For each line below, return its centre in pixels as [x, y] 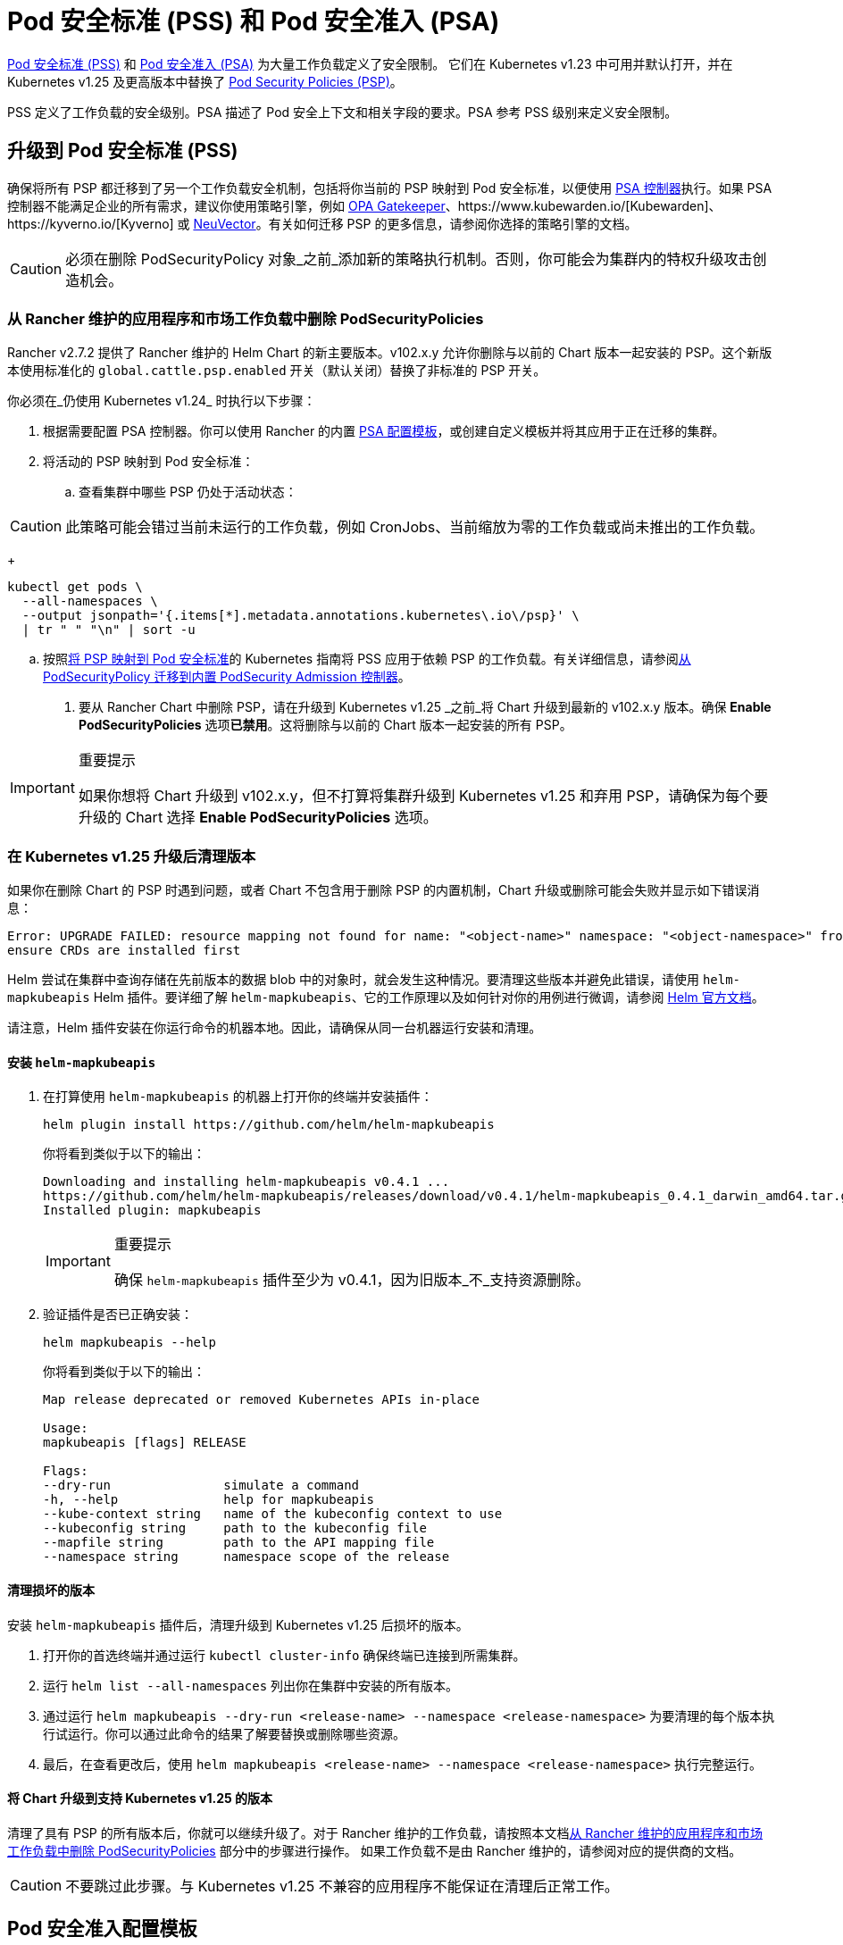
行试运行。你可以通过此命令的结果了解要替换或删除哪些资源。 [224, 1733]
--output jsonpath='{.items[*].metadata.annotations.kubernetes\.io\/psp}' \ [300, 616]
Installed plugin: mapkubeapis [152, 1210]
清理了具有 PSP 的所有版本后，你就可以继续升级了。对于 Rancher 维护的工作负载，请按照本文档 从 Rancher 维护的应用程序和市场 [385, 1832]
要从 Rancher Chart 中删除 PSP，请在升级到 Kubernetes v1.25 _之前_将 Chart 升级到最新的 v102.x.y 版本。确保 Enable [425, 707]
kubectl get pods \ [75, 587]
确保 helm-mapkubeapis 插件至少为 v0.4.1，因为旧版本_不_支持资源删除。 [352, 1280]
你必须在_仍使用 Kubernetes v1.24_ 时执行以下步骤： [162, 401]
